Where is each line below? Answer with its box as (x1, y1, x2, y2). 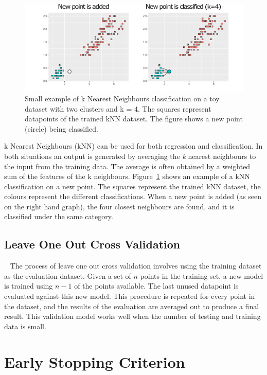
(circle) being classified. (25, 123, 98, 134)
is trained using (4, 280, 53, 291)
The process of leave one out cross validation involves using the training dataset (10, 260, 262, 271)
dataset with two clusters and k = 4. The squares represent (25, 103, 211, 114)
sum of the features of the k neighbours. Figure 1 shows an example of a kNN (4, 171, 250, 182)
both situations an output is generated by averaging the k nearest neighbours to (4, 150, 256, 161)
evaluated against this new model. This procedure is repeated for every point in (4, 291, 255, 301)
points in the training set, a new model (140, 270, 263, 281)
